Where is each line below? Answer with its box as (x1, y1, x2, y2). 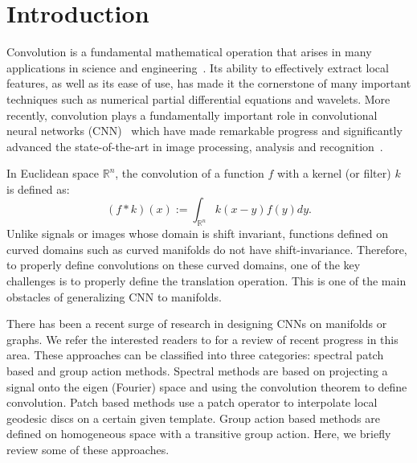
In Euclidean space (6, 165, 99, 182)
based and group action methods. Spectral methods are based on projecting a (6, 363, 388, 379)
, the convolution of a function (115, 165, 264, 182)
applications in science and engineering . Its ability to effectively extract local (6, 59, 389, 76)
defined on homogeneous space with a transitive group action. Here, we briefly (6, 425, 391, 442)
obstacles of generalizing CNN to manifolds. (6, 288, 222, 305)
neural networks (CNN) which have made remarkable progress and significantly (6, 122, 403, 139)
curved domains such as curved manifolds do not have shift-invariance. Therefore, (6, 240, 407, 257)
